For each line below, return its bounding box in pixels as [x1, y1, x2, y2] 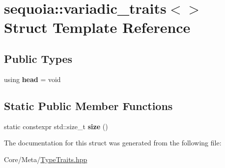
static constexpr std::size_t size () [4, 121, 108, 131]
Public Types [4, 51, 73, 66]
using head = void [4, 74, 61, 84]
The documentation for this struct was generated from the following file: [4, 138, 222, 148]
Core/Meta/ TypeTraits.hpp [4, 154, 87, 164]
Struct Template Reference [4, 17, 191, 37]
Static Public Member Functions [4, 98, 173, 113]
